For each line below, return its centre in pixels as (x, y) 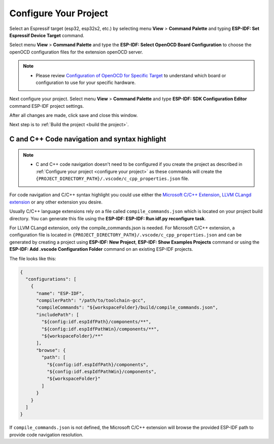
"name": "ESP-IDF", (60, 293)
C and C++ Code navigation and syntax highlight (88, 139)
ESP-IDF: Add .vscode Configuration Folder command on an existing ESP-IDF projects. (101, 249)
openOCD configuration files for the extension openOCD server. (76, 52)
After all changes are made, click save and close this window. (74, 115)
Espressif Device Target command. (47, 35)
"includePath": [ (58, 315)
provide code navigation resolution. (46, 434)
